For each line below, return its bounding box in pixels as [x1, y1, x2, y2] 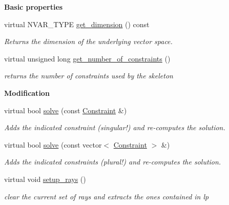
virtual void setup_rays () [4, 173, 86, 184]
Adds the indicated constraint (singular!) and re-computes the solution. [4, 122, 225, 133]
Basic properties [4, 2, 63, 12]
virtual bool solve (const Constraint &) [4, 105, 127, 115]
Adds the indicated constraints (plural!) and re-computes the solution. [4, 156, 221, 167]
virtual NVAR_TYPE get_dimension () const [4, 18, 150, 29]
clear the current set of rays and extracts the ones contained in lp [4, 191, 209, 201]
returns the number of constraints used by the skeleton [4, 70, 173, 81]
